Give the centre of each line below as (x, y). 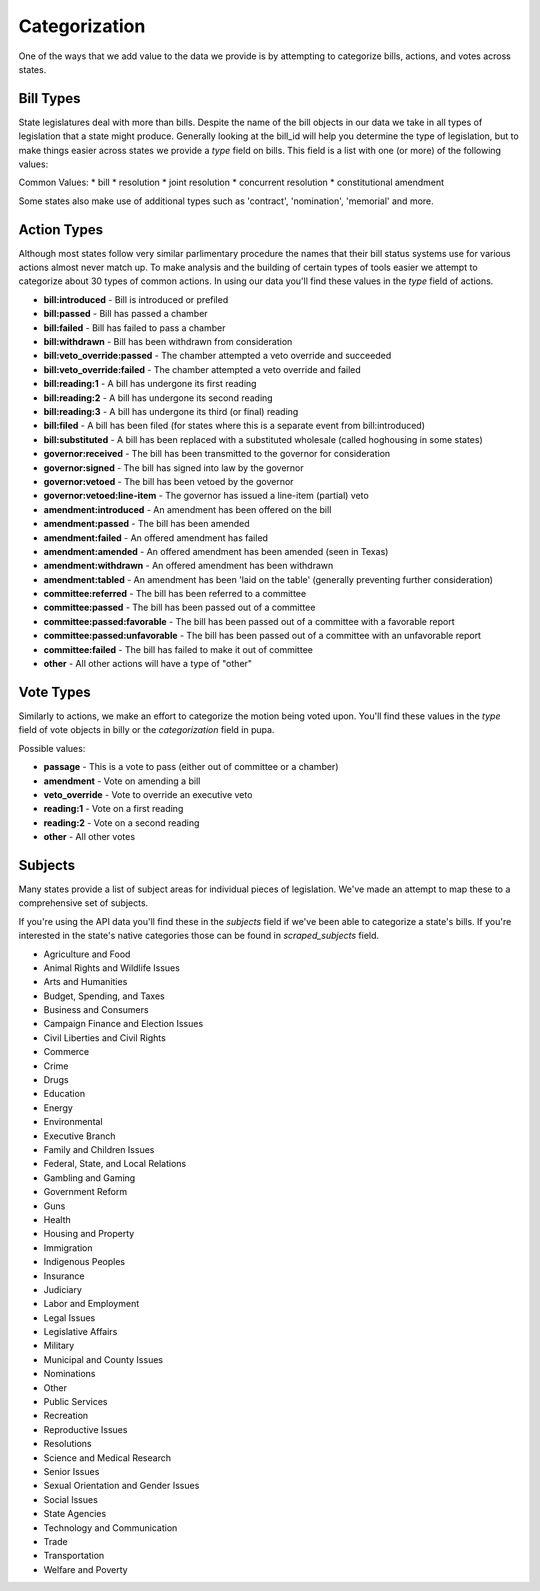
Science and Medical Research (107, 1457)
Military (59, 1346)
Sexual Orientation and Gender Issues (121, 1486)
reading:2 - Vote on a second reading (121, 822)
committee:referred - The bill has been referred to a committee (175, 594)
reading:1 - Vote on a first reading (113, 809)
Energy (58, 1107)
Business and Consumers (96, 1010)
